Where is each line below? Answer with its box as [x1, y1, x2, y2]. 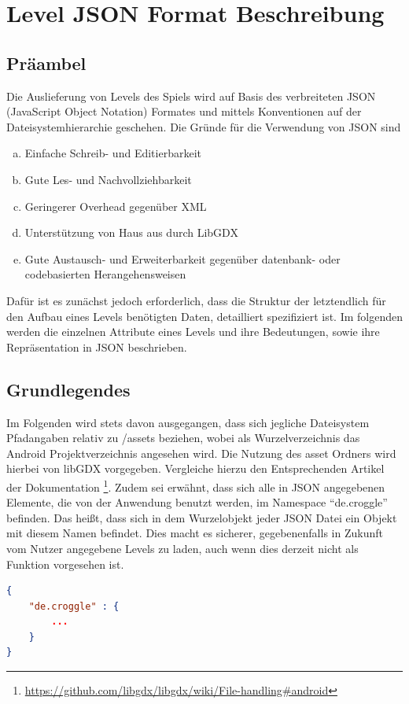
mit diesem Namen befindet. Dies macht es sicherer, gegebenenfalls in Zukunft [6, 525, 383, 541]
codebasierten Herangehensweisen [24, 266, 186, 282]
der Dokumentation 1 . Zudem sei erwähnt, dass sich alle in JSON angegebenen [6, 476, 385, 495]
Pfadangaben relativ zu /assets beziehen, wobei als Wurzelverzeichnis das [6, 429, 360, 446]
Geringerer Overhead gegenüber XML [24, 197, 207, 214]
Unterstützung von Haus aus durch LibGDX [24, 224, 238, 241]
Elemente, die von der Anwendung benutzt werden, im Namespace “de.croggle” [6, 494, 388, 510]
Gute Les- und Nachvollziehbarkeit [24, 171, 192, 187]
